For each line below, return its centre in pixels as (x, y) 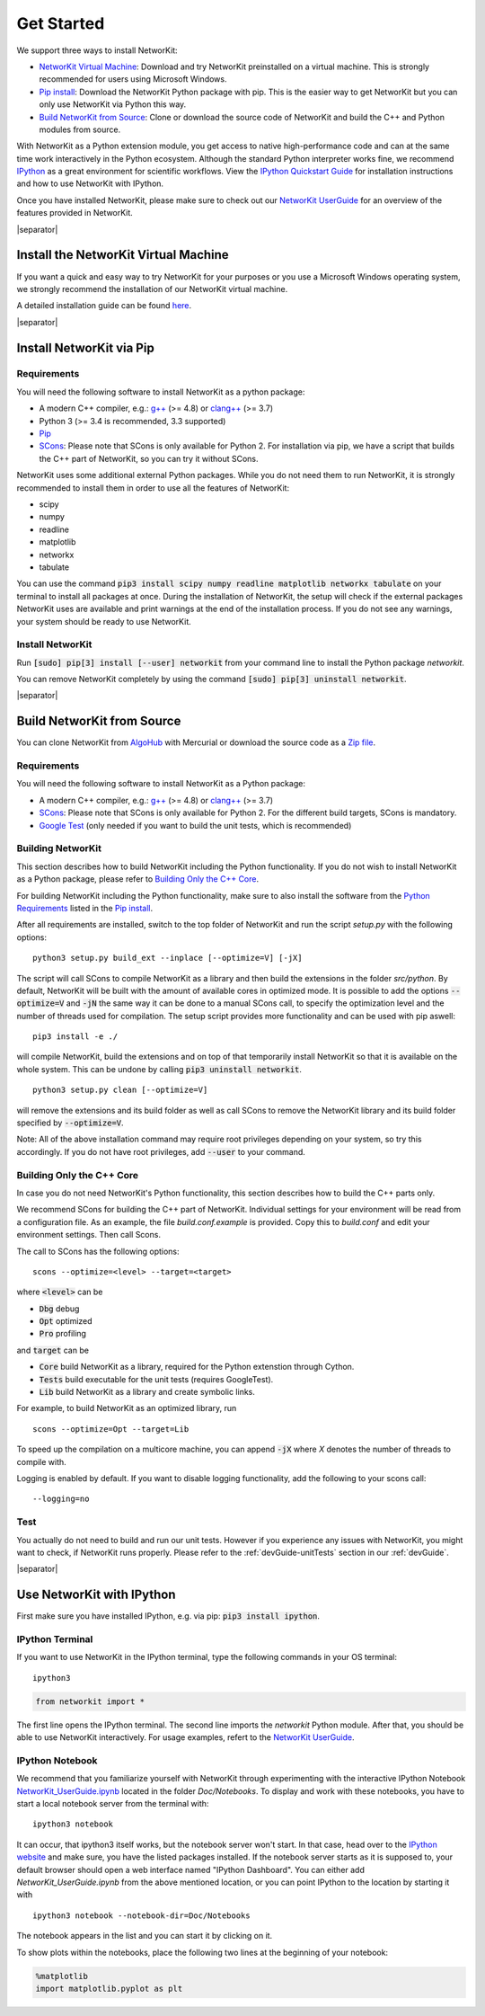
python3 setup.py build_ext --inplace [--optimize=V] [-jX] (168, 958)
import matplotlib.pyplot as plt (109, 1988)
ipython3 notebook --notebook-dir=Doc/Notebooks (141, 1915)
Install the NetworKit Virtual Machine (123, 255)
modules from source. (80, 129)
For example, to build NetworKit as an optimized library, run (127, 1408)
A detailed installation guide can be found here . (104, 306)
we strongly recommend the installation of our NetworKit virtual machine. (152, 289)
